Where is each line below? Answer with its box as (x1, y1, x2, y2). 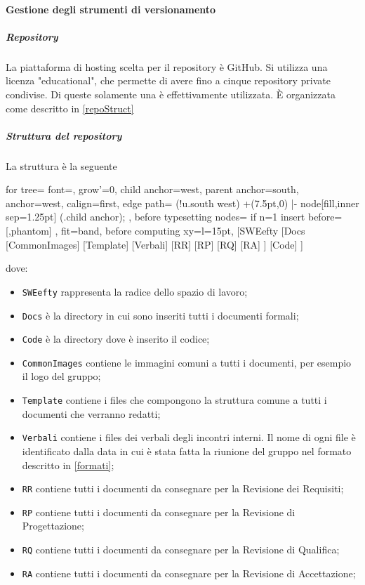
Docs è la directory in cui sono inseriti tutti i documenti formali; (22, 308, 299, 322)
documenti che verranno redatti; (22, 406, 161, 421)
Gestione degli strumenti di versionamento (6, 1, 216, 16)
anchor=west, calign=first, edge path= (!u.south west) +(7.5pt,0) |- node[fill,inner (6, 195, 359, 210)
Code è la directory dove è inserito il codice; (22, 331, 210, 346)
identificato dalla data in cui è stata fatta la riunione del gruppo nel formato (22, 443, 352, 458)
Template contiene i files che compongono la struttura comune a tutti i (22, 393, 327, 407)
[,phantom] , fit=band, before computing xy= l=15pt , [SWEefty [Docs (6, 223, 305, 238)
